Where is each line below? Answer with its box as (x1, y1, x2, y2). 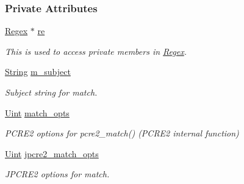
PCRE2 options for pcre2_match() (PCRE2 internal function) (5, 127, 239, 140)
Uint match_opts (5, 106, 70, 119)
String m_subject (5, 65, 71, 78)
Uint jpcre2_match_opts (5, 147, 99, 160)
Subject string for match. (5, 86, 98, 98)
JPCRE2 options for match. (5, 168, 110, 180)
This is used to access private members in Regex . (5, 44, 187, 57)
